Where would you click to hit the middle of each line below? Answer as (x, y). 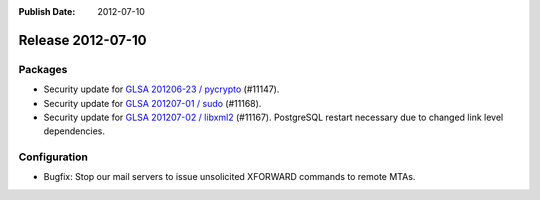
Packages (43, 69)
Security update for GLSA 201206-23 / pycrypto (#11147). (161, 89)
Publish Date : (47, 11)
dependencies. (74, 131)
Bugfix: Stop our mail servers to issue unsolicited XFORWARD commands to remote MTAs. (229, 177)
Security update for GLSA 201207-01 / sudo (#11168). (152, 103)
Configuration (53, 157)
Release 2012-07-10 (82, 40)
